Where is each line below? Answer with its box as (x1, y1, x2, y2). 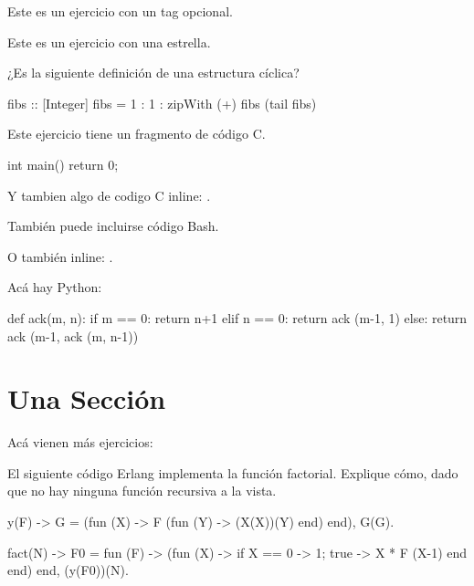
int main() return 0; (7, 154, 119, 173)
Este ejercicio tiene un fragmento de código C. (7, 124, 266, 143)
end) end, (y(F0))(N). (7, 560, 129, 580)
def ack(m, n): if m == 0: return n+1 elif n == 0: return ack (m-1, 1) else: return (7, 308, 468, 327)
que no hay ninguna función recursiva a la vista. (7, 481, 277, 500)
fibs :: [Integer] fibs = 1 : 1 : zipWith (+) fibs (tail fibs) (7, 93, 317, 112)
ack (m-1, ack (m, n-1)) (7, 326, 139, 345)
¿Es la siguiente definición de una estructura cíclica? (7, 63, 300, 82)
